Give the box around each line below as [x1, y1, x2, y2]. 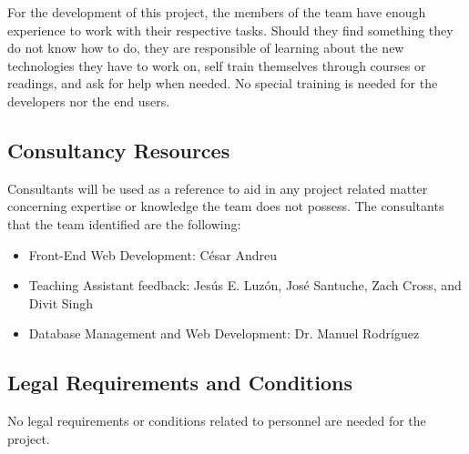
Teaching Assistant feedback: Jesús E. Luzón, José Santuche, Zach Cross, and [28, 276, 462, 295]
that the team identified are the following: [7, 214, 241, 233]
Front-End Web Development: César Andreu [28, 245, 278, 264]
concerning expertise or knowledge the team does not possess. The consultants [7, 197, 444, 216]
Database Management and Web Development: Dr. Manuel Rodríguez [28, 324, 420, 343]
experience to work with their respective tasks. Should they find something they [7, 20, 454, 39]
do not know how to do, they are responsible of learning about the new [7, 38, 404, 57]
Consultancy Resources [7, 136, 230, 164]
